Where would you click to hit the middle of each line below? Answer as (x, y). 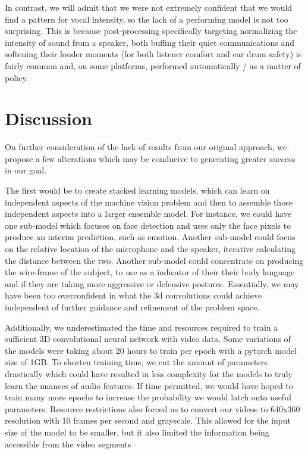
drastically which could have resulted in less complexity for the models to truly (149, 373)
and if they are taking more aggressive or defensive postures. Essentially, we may (152, 283)
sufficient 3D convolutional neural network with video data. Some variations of (148, 339)
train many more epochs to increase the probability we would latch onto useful (148, 397)
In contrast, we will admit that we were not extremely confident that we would (149, 7)
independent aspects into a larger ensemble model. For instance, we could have (148, 214)
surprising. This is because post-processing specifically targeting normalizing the (151, 31)
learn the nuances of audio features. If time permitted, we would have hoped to (149, 385)
